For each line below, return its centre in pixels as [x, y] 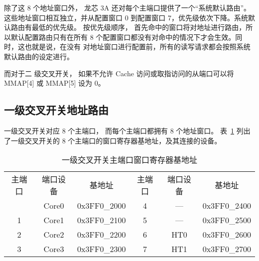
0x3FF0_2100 [102, 220]
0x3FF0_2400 [227, 206]
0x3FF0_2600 [227, 235]
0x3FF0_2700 [227, 249]
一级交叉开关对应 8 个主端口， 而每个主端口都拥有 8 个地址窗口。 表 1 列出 [127, 130]
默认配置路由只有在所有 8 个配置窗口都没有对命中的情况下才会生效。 [123, 37]
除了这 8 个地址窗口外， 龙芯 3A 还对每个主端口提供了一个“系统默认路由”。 [128, 7]
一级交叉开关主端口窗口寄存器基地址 [129, 160]
